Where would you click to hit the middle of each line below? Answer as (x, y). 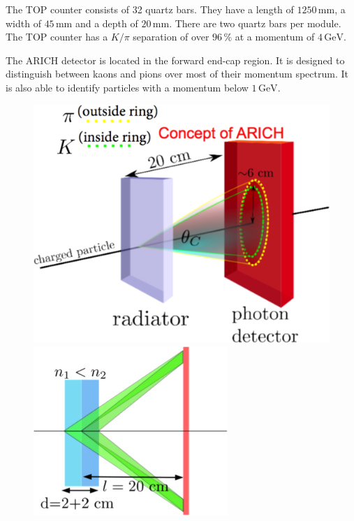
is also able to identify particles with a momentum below (127, 87)
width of (23, 23)
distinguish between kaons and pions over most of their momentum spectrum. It (177, 74)
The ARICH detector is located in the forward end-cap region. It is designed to (175, 60)
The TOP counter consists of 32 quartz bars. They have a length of (150, 9)
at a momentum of (275, 37)
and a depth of (106, 23)
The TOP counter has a (57, 37)
